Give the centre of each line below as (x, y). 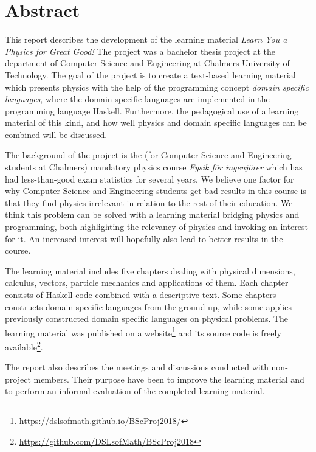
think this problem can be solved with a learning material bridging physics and (152, 214)
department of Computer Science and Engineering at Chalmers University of (147, 63)
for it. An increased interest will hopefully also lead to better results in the (144, 238)
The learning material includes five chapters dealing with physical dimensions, (150, 270)
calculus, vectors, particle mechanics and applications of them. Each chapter (147, 283)
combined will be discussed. (56, 134)
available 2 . (24, 346)
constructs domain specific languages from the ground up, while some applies (148, 306)
